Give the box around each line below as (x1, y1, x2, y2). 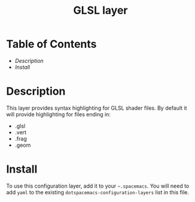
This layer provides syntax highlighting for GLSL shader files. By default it (6, 104, 187, 111)
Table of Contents (6, 37, 97, 51)
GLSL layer (73, 4, 128, 17)
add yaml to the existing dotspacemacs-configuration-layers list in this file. (6, 188, 190, 195)
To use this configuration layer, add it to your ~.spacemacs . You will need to (6, 182, 190, 189)
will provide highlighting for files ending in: (6, 110, 111, 117)
